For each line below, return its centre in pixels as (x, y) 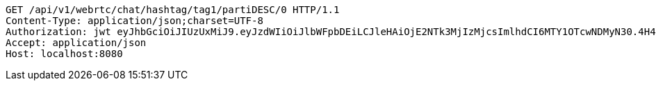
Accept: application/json (76, 43)
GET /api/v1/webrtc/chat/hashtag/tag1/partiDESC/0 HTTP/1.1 (173, 10)
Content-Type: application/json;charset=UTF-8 (134, 21)
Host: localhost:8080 (64, 54)
